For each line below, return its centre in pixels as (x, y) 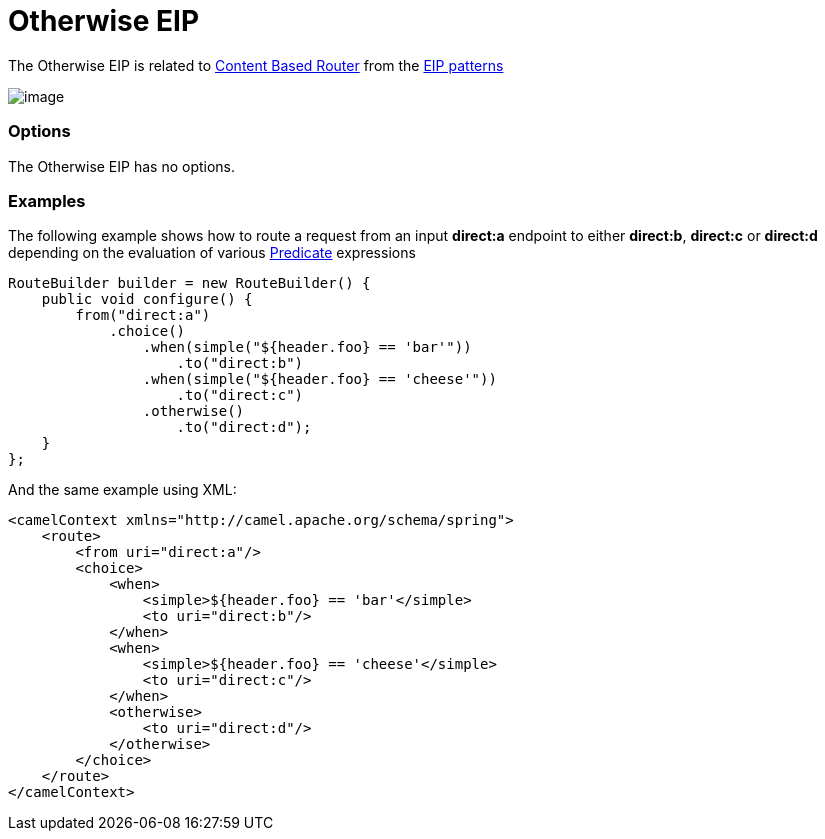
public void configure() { (147, 299)
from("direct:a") (143, 315)
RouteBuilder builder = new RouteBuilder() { (189, 283)
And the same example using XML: (122, 490)
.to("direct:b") (240, 363)
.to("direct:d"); (244, 427)
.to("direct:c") (240, 395)
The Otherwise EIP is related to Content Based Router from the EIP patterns (256, 65)
